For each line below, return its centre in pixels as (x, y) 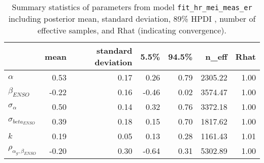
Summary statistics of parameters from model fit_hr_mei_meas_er (132, 7)
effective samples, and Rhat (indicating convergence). (132, 30)
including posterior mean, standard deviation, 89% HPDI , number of (132, 18)
